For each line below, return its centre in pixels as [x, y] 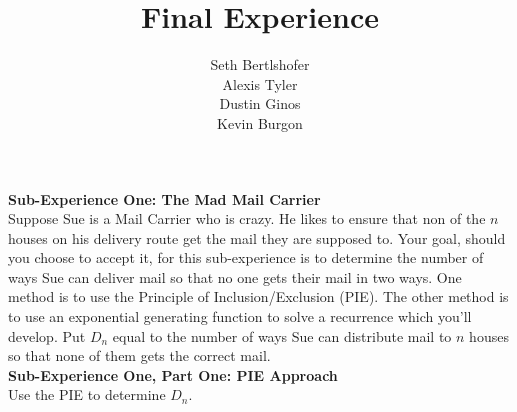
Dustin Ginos [260, 103]
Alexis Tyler [260, 83]
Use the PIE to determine [87, 394]
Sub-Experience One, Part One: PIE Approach [173, 374]
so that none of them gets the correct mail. [139, 355]
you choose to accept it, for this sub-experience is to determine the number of [246, 257]
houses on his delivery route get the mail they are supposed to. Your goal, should [257, 237]
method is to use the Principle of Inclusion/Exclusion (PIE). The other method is [258, 296]
